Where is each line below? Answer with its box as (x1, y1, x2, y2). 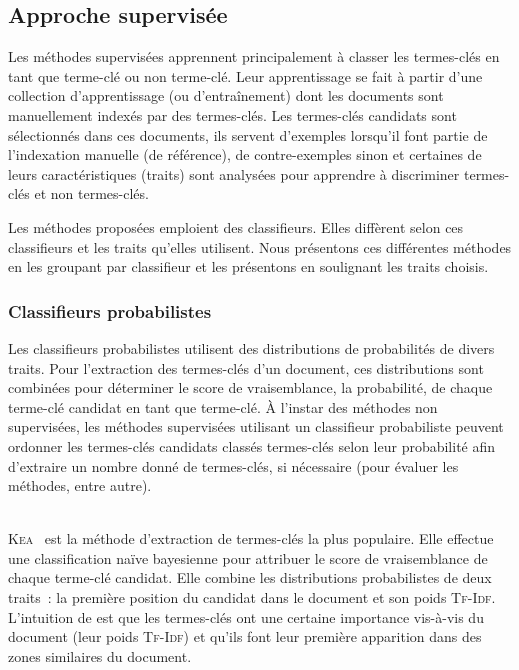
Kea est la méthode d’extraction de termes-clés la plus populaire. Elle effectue (8, 528, 494, 549)
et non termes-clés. (34, 183, 149, 204)
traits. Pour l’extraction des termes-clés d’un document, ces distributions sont (8, 357, 484, 378)
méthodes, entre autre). (8, 475, 152, 496)
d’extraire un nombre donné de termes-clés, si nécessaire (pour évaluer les (8, 455, 459, 476)
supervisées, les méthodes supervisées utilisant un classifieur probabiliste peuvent (8, 416, 504, 437)
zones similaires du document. (8, 645, 192, 666)
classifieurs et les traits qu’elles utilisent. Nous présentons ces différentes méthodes (8, 236, 512, 257)
